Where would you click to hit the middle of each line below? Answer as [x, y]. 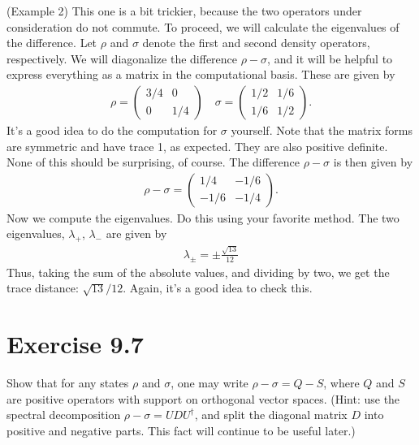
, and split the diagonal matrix [271, 415]
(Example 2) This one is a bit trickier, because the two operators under [184, 11]
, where [341, 383]
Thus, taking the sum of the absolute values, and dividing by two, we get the [198, 272]
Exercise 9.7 [75, 344]
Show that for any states [68, 383]
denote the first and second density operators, [256, 43]
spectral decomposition [64, 415]
